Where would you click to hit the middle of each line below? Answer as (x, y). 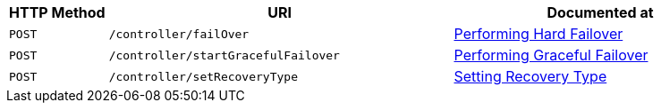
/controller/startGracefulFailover (224, 55)
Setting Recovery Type (530, 76)
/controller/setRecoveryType (203, 76)
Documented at (600, 12)
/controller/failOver (179, 34)
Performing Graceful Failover (551, 55)
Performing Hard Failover (538, 34)
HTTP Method (57, 12)
